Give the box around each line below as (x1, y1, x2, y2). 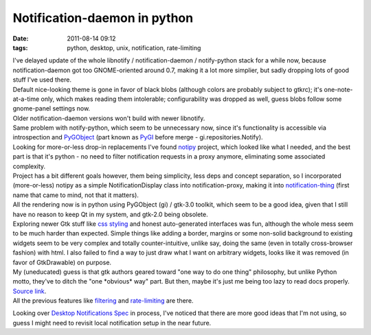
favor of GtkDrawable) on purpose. (12, 258, 112, 266)
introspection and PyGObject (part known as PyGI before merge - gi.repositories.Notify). (12, 133, 264, 141)
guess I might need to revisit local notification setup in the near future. (12, 319, 212, 327)
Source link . (12, 287, 47, 295)
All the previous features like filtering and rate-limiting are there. (12, 297, 194, 305)
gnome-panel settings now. (12, 104, 91, 113)
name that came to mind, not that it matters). (12, 191, 139, 199)
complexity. (12, 162, 46, 170)
